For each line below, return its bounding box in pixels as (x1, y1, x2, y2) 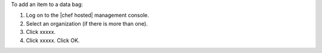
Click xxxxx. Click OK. (26, 36, 80, 44)
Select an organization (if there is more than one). (26, 20, 148, 27)
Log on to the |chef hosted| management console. (26, 12, 149, 19)
